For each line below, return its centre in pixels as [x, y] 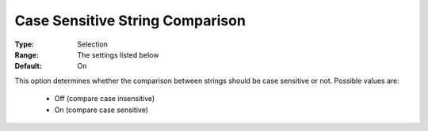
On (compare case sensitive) [101, 110]
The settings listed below [118, 54]
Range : [27, 54]
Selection [93, 44]
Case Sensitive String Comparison [130, 21]
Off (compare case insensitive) [105, 99]
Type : [25, 44]
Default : [29, 66]
